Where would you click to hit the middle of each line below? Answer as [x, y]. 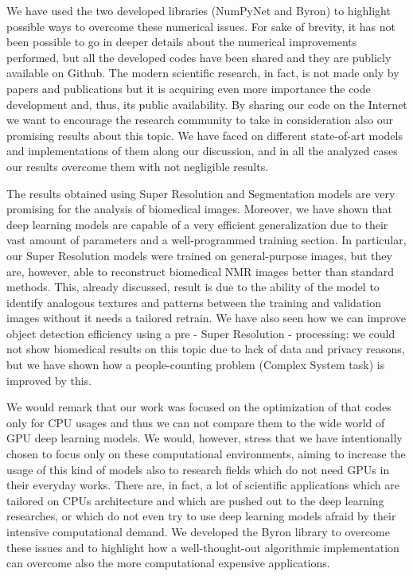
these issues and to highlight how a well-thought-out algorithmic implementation [203, 547]
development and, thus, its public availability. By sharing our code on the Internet [207, 104]
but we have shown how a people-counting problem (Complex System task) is [196, 365]
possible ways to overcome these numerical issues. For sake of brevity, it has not [201, 26]
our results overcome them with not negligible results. [138, 166]
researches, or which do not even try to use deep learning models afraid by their [201, 516]
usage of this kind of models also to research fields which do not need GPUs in [198, 469]
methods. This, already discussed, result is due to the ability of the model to [193, 287]
